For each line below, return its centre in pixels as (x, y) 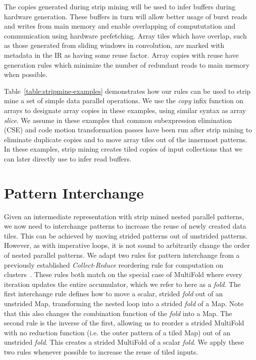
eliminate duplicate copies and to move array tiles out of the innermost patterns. (126, 139)
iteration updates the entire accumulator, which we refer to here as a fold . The (122, 284)
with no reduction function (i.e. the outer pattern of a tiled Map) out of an (117, 332)
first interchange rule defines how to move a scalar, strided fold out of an (113, 294)
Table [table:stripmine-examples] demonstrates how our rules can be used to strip (127, 91)
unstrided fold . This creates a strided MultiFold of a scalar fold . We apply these (124, 342)
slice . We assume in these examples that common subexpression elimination (118, 120)
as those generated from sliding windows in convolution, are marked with (114, 45)
